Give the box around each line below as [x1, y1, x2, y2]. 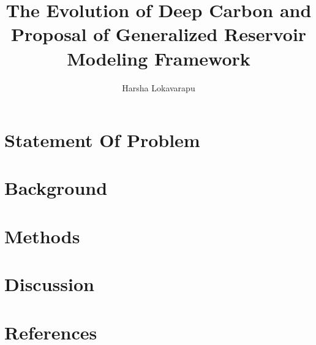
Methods [4, 223, 80, 248]
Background [4, 175, 108, 200]
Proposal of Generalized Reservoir [10, 21, 307, 47]
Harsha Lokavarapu [122, 81, 195, 94]
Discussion [4, 271, 94, 297]
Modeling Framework [67, 45, 250, 70]
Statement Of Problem [4, 127, 200, 153]
